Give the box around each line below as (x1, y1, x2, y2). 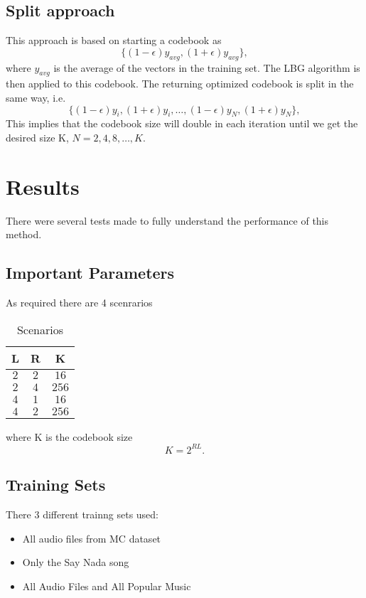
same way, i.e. (6, 90, 66, 105)
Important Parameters (6, 262, 175, 284)
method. (6, 227, 42, 242)
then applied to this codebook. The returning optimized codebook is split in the (6, 76, 354, 91)
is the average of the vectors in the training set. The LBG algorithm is (53, 60, 360, 75)
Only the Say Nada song (22, 555, 129, 570)
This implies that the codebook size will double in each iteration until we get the (6, 116, 358, 131)
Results (6, 171, 80, 201)
